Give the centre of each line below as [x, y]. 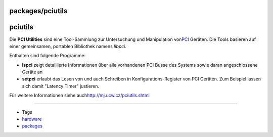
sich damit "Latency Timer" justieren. [61, 86]
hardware [32, 119]
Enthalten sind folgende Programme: [48, 56]
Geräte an [32, 72]
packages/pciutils [38, 11]
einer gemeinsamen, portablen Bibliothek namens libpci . [68, 46]
